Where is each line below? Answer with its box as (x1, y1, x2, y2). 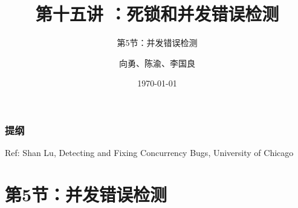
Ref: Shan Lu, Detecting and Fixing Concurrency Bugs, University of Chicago (5, 146, 294, 159)
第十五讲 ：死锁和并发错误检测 (35, 1, 279, 26)
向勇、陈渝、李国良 (119, 56, 195, 69)
